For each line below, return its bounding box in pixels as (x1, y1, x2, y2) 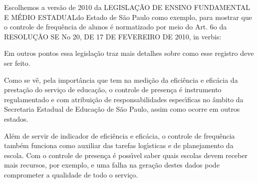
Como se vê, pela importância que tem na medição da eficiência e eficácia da (4, 74, 238, 85)
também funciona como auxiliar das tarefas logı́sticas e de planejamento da (4, 140, 234, 151)
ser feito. (4, 57, 30, 68)
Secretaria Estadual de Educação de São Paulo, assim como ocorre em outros (4, 104, 240, 114)
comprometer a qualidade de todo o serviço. (4, 169, 138, 180)
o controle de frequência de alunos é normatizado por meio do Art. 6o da (4, 21, 227, 32)
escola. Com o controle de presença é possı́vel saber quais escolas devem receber (4, 150, 248, 160)
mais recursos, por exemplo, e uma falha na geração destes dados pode (4, 160, 220, 170)
